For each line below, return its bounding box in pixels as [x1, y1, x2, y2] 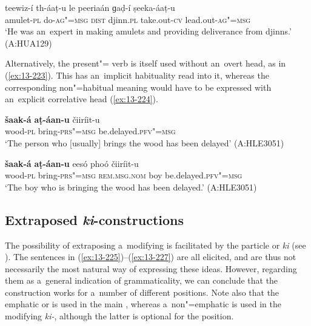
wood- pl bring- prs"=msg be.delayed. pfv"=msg [5, 125, 176, 137]
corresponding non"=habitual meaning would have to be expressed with [5, 80, 272, 93]
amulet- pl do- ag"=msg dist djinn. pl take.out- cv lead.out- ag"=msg [5, 13, 251, 25]
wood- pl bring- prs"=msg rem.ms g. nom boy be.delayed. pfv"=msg [5, 169, 242, 181]
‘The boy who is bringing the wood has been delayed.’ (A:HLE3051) [5, 180, 257, 193]
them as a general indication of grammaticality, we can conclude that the [5, 274, 278, 287]
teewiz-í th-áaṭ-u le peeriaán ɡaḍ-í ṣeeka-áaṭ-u [5, 1, 175, 13]
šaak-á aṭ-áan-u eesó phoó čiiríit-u [5, 157, 139, 169]
